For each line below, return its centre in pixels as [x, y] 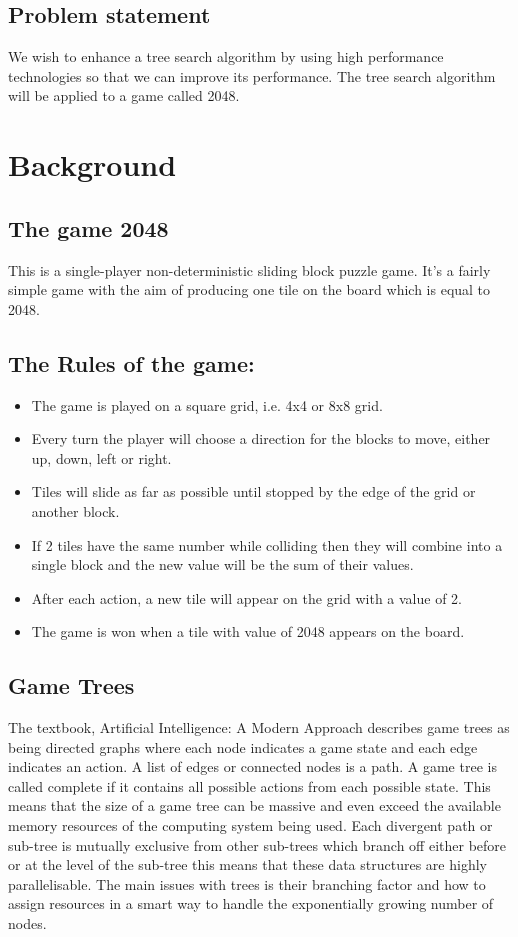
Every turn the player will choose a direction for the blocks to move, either [261, 438]
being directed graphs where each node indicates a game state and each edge [243, 746]
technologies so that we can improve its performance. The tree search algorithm [252, 75]
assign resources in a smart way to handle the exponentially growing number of [251, 903]
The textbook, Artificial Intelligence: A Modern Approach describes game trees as [259, 727]
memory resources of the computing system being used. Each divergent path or [250, 825]
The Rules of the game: [131, 362]
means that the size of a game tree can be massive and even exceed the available [254, 805]
